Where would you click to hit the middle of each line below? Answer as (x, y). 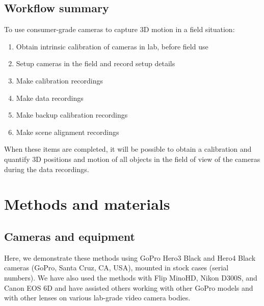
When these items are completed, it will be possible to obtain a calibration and (128, 149)
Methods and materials (87, 204)
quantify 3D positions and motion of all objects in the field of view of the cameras (132, 159)
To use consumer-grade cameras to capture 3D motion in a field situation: (120, 29)
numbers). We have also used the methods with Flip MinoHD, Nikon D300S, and (131, 277)
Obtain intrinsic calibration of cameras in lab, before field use (112, 46)
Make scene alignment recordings (68, 132)
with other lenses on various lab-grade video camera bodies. (97, 298)
